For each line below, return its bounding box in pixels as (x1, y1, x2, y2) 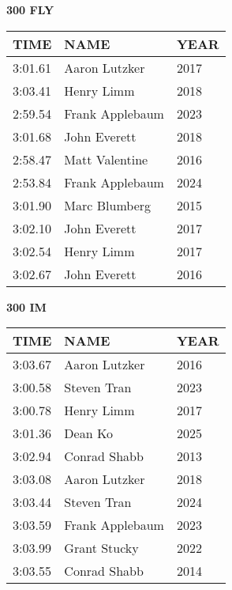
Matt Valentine (64, 149, 148, 168)
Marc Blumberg (64, 195, 152, 214)
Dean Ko (64, 424, 113, 443)
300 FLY (6, 2, 54, 17)
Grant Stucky (64, 539, 139, 558)
